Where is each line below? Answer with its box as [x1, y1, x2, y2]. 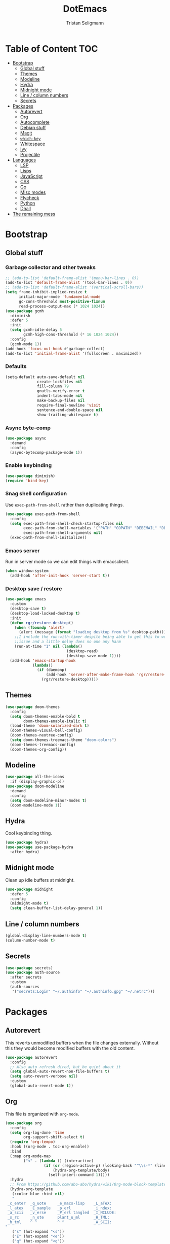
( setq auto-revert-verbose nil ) [10, 1074, 78, 1079]
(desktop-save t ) [10, 606, 47, 612]
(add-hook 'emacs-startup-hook [10, 658, 76, 663]
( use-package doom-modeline [5, 784, 65, 789]
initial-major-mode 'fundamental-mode [18, 294, 101, 299]
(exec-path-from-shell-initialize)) [10, 535, 87, 541]
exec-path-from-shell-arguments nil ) [23, 530, 103, 535]
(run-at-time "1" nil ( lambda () [14, 644, 82, 649]
